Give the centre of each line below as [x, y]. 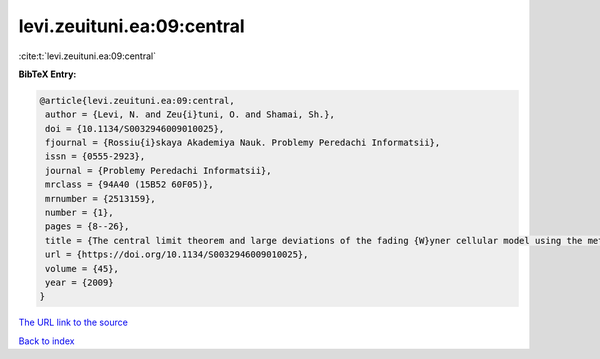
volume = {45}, [82, 268]
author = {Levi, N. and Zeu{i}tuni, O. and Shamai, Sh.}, [190, 114]
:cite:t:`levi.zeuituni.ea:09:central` [87, 56]
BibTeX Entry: [47, 74]
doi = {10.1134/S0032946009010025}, [135, 128]
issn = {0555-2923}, [95, 156]
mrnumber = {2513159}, [101, 198]
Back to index [46, 341]
